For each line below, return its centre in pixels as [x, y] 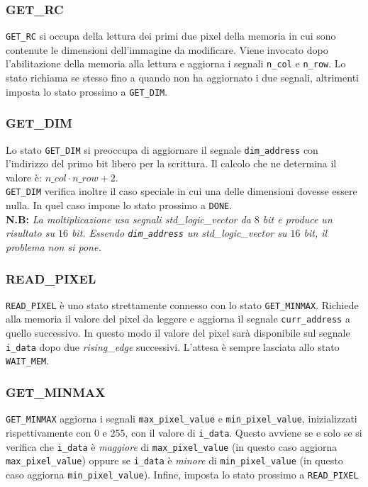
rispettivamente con [49, 432]
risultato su [30, 233]
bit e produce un [297, 219]
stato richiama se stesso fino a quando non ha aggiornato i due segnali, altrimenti [182, 78]
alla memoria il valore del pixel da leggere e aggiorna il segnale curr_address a [178, 319]
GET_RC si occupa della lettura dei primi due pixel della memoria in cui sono [171, 36]
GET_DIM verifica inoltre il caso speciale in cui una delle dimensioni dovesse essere [182, 191]
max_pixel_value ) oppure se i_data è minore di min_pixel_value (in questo [174, 460]
